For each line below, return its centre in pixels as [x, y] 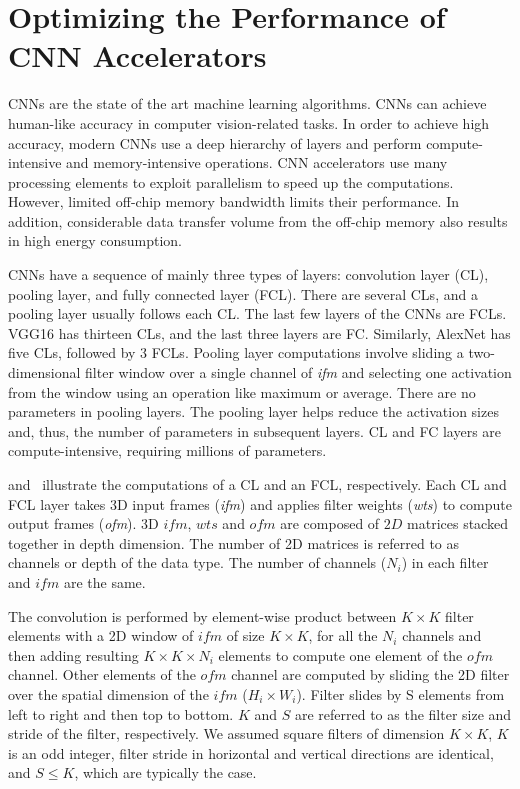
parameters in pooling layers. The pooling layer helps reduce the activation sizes [253, 411]
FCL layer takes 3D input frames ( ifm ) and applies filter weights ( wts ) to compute [260, 503]
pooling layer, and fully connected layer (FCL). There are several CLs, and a [243, 293]
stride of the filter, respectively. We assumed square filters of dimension [226, 733]
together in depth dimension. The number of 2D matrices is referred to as [234, 542]
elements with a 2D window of [101, 635]
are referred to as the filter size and [403, 713]
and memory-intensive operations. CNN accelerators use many [257, 162]
